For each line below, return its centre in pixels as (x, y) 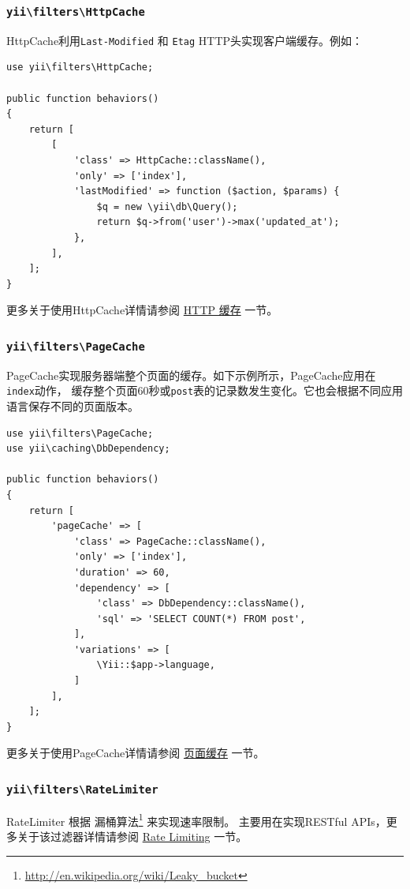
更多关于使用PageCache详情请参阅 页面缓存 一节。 (136, 753)
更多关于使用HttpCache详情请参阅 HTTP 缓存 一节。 (142, 310)
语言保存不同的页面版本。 (73, 405)
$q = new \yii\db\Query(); (167, 206)
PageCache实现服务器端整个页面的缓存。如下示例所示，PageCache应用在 (191, 375)
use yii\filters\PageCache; (80, 433)
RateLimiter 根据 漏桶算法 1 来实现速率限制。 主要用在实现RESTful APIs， (196, 820)
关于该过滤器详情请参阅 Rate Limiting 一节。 (132, 836)
